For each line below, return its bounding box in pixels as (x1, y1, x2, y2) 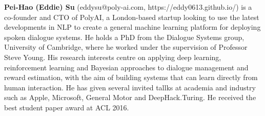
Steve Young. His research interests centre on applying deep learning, (4, 51, 221, 62)
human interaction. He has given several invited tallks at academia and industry (4, 82, 256, 92)
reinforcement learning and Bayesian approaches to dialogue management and (4, 62, 249, 72)
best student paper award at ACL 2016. (4, 102, 129, 112)
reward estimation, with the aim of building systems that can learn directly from (4, 72, 258, 83)
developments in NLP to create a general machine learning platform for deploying (4, 22, 261, 32)
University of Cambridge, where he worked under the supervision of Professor (4, 42, 248, 52)
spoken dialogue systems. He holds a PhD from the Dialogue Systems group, (4, 31, 244, 42)
